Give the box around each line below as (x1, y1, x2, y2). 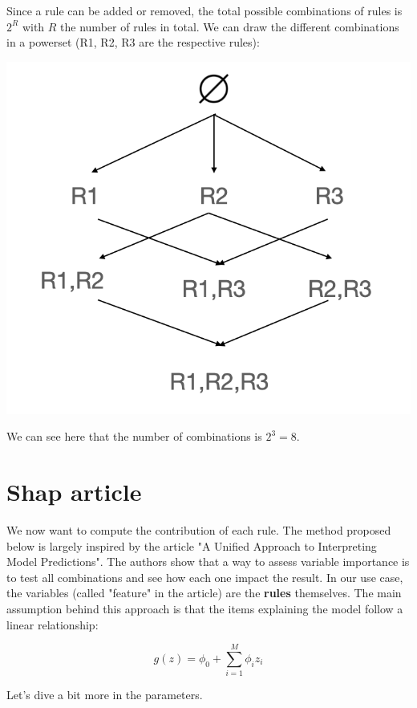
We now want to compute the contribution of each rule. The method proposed (6, 522, 391, 539)
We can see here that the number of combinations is (6, 428, 262, 445)
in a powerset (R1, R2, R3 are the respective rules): (6, 34, 260, 51)
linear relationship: (6, 616, 99, 633)
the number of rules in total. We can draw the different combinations (60, 18, 399, 35)
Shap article (6, 475, 142, 508)
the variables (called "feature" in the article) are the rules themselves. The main (6, 584, 402, 601)
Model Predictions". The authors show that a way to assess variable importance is (6, 553, 410, 570)
